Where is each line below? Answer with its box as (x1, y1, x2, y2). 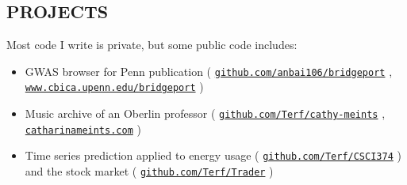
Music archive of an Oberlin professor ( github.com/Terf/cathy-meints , (25, 105, 386, 122)
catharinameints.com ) (25, 120, 141, 137)
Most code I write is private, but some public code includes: (6, 36, 298, 53)
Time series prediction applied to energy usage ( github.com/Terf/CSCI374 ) (25, 147, 401, 164)
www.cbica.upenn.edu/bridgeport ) (25, 78, 204, 95)
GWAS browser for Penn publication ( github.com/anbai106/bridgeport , (25, 62, 393, 79)
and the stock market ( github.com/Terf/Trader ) (25, 163, 274, 179)
